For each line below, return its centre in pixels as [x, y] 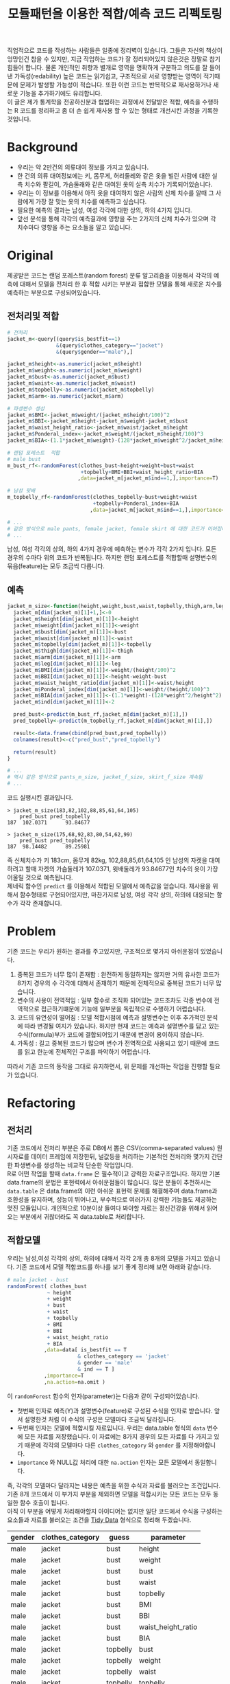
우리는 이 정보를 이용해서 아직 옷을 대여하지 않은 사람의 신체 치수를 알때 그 [115, 193]
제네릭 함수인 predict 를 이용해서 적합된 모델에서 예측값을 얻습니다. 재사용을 [109, 886]
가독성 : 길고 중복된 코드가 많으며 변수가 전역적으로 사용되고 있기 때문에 [112, 1043]
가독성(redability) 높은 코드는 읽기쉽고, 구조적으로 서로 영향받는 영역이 [108, 76]
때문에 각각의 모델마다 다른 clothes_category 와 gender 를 [103, 1445]
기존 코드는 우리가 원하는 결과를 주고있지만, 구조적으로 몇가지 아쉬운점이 [103, 951]
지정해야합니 [199, 1445]
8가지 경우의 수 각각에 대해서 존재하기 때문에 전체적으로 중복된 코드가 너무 [115, 983]
